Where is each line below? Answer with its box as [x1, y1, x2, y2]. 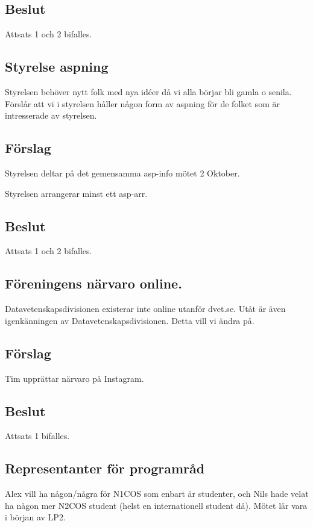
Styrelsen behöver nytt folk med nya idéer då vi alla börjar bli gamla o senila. [5, 86, 292, 98]
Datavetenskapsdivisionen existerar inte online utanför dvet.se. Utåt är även [5, 302, 286, 315]
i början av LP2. [5, 511, 66, 523]
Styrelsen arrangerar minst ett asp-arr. [5, 187, 148, 199]
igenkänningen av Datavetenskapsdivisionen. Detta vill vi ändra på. [5, 314, 255, 326]
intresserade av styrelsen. [5, 109, 97, 122]
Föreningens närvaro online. [5, 274, 182, 293]
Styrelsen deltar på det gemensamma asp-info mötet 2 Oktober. [5, 166, 240, 179]
